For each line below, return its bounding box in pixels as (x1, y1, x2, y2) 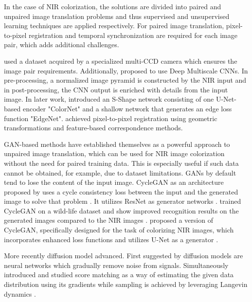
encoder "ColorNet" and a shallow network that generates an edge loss (22, 103, 232, 113)
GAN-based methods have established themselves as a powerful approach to (4, 139, 230, 149)
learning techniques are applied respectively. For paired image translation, (4, 20, 224, 31)
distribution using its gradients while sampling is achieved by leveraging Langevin (4, 279, 248, 289)
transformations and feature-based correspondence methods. (4, 123, 183, 133)
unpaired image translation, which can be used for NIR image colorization (4, 148, 225, 159)
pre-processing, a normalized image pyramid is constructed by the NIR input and (4, 75, 247, 85)
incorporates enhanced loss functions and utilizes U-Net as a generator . (4, 234, 218, 244)
